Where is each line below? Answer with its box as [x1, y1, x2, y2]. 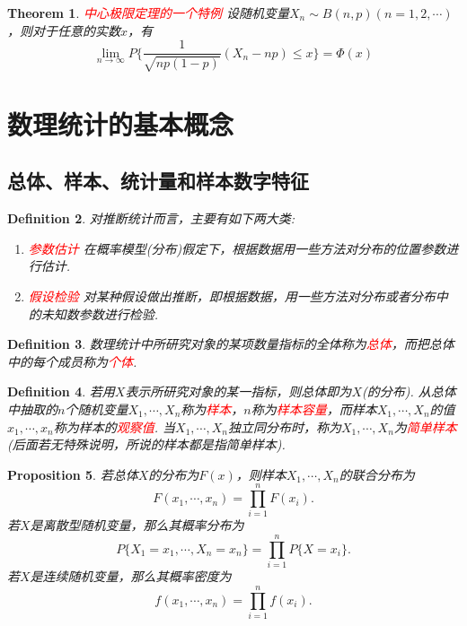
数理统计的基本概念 [7, 105, 234, 142]
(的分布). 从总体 [361, 382, 456, 401]
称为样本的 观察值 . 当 [53, 417, 176, 436]
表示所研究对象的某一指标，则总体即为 [125, 382, 352, 401]
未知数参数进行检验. [40, 304, 159, 323]
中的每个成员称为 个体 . [7, 352, 137, 370]
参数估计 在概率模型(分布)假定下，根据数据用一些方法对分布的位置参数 [28, 239, 446, 257]
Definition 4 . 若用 [7, 382, 115, 401]
